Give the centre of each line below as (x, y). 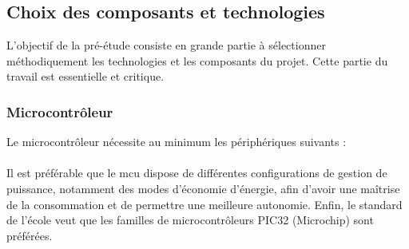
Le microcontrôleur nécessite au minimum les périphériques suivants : (177, 142)
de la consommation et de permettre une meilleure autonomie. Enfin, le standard (204, 204)
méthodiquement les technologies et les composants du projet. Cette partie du (197, 60)
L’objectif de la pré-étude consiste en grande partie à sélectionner (166, 45)
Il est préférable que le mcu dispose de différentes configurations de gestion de (197, 173)
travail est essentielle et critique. (85, 76)
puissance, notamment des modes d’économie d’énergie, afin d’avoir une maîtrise (203, 188)
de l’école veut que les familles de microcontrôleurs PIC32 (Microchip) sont (190, 220)
